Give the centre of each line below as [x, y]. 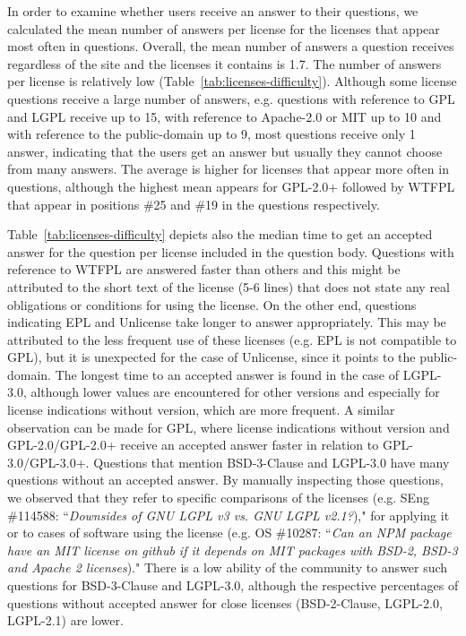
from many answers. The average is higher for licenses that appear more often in [228, 169]
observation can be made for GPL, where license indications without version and [229, 427]
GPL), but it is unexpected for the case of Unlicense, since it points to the [211, 357]
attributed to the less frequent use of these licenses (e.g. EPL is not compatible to [232, 339]
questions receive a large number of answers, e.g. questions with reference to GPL [231, 98]
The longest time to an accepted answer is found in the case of [227, 374]
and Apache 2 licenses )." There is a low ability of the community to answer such [228, 567]
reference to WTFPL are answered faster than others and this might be [204, 269]
